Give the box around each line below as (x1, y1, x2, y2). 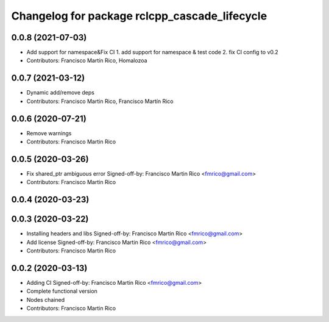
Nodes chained (26, 296, 65, 303)
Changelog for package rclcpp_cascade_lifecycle (11, 9, 267, 23)
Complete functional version (26, 287, 97, 295)
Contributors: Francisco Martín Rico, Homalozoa (26, 57, 147, 64)
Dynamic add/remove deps (26, 89, 94, 96)
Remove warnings (26, 129, 72, 137)
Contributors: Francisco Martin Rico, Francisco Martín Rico (26, 98, 174, 105)
